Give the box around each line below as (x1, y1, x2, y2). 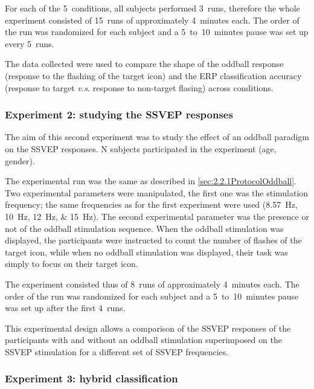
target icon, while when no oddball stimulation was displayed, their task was (5, 245, 288, 258)
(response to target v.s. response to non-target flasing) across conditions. (5, 81, 274, 94)
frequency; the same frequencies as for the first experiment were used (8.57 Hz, (5, 198, 298, 211)
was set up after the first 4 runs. (5, 301, 126, 314)
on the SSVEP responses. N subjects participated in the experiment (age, (5, 142, 277, 155)
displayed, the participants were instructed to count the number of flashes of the (5, 234, 302, 246)
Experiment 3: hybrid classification (5, 371, 178, 386)
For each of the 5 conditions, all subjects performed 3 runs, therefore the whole (5, 2, 300, 14)
